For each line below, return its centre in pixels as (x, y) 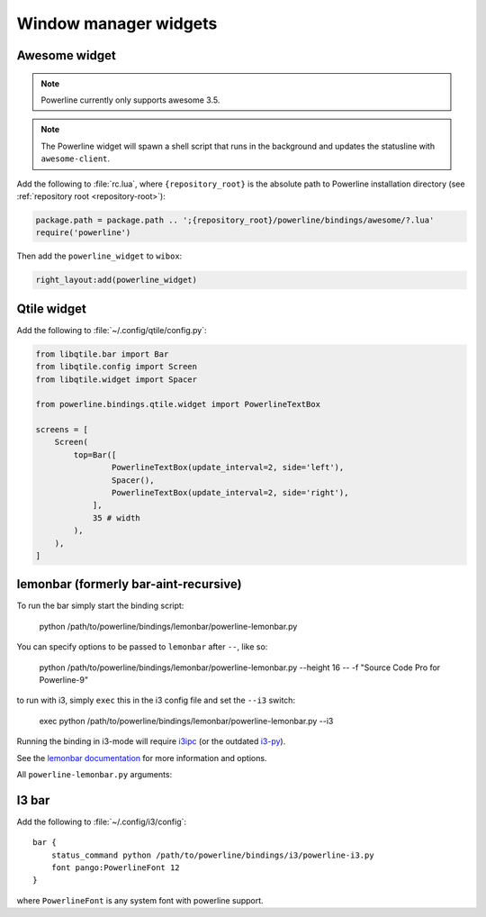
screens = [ (62, 430)
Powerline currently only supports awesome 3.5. (130, 100)
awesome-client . (76, 159)
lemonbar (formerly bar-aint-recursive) (129, 584)
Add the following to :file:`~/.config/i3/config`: (102, 822)
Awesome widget (66, 55)
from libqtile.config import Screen (117, 367)
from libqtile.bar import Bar (102, 354)
